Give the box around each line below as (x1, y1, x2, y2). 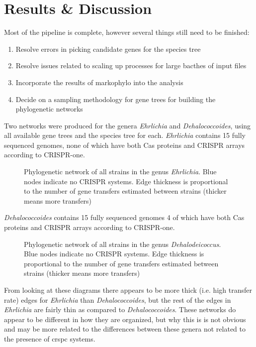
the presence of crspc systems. (4, 333, 95, 344)
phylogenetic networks (15, 104, 83, 114)
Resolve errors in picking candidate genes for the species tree (15, 43, 201, 54)
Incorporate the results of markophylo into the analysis (15, 77, 183, 87)
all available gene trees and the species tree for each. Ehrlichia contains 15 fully (4, 130, 246, 140)
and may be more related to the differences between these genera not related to (4, 324, 246, 334)
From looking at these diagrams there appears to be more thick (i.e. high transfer (4, 285, 252, 295)
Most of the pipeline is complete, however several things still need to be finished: (4, 27, 250, 37)
